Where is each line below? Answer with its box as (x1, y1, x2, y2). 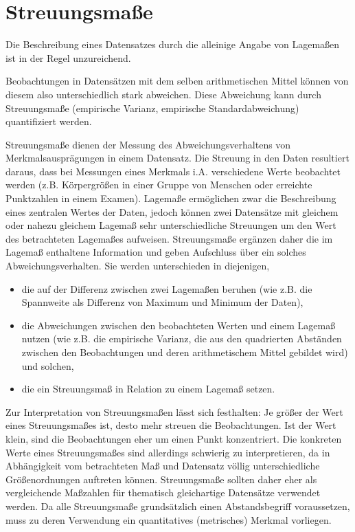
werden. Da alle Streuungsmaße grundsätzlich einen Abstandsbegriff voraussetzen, (5, 498, 350, 513)
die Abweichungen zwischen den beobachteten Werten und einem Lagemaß (21, 318, 336, 332)
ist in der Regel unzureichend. (5, 50, 131, 65)
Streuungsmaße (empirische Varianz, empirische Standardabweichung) (5, 100, 299, 115)
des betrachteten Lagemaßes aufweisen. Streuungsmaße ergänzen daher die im (5, 231, 333, 245)
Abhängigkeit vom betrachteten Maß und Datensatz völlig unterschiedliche (5, 458, 320, 473)
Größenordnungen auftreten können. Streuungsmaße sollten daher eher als (5, 472, 317, 486)
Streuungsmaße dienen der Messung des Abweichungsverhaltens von (5, 137, 291, 151)
